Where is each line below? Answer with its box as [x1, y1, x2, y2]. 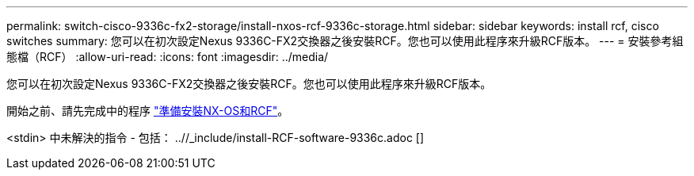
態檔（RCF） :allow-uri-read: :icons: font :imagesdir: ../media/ [6, 50, 329, 63]
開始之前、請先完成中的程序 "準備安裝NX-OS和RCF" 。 [6, 104, 289, 117]
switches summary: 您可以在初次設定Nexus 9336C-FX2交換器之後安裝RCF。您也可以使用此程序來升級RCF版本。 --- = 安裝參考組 [6, 34, 684, 48]
